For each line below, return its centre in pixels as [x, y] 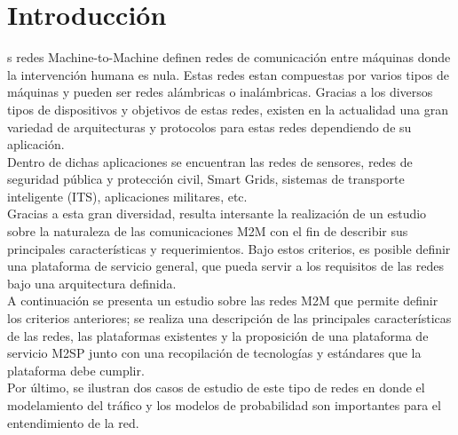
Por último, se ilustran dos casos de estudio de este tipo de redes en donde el [216, 388]
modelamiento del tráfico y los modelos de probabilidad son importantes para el [224, 405]
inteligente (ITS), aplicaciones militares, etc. [127, 196]
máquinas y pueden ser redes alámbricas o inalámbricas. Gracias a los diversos [220, 92]
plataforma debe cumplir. [76, 370]
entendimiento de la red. [73, 422]
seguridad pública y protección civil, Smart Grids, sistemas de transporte [206, 179]
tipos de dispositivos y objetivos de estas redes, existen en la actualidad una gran [228, 109]
